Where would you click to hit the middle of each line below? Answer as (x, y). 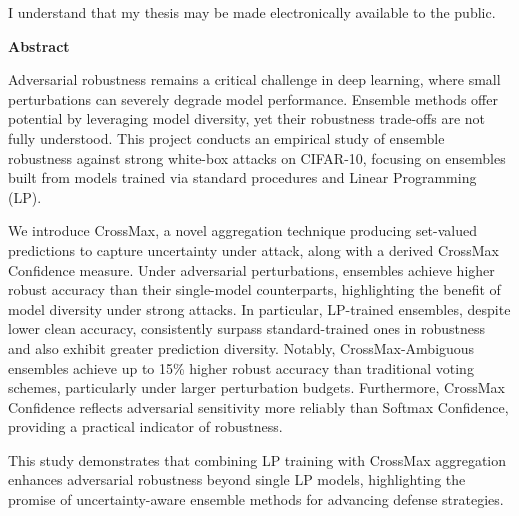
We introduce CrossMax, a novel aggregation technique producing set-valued (243, 230)
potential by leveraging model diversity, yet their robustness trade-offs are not (247, 118)
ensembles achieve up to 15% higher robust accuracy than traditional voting (241, 367)
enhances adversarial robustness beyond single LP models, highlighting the (237, 479)
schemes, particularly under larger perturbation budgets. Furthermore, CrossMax (256, 387)
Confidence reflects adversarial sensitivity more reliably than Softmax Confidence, (258, 406)
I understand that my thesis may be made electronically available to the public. (252, 12)
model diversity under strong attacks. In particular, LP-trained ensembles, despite (259, 308)
